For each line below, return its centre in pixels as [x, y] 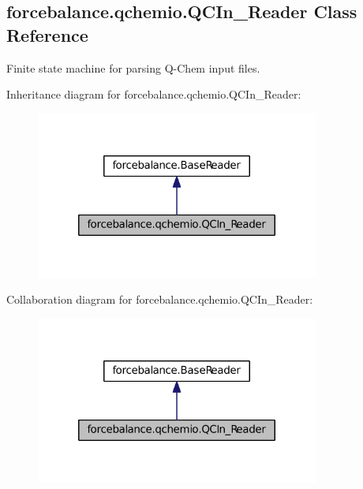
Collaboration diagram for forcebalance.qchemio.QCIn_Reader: [160, 299]
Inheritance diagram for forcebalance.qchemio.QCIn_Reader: [154, 94]
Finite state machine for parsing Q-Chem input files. [133, 67]
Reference [47, 34]
